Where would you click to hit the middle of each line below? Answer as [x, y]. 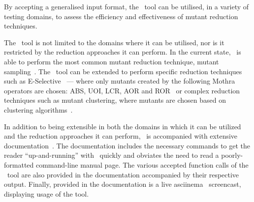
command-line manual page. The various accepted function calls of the [142, 164]
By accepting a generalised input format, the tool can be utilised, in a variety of [127, 6]
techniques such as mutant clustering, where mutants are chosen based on [115, 100]
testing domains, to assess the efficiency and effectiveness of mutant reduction [121, 16]
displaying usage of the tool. [47, 193]
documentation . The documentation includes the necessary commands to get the [127, 145]
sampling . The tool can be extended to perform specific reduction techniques [123, 71]
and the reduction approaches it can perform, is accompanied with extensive [121, 136]
